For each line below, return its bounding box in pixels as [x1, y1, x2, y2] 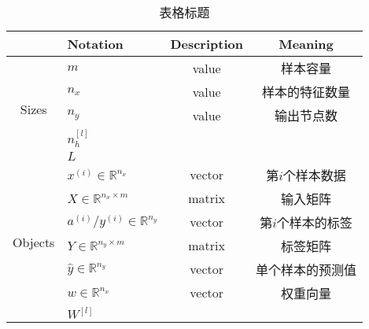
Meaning [279, 35, 334, 53]
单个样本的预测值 [255, 260, 356, 279]
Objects [13, 232, 55, 251]
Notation [67, 35, 124, 53]
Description [170, 35, 243, 53]
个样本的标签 [276, 213, 352, 231]
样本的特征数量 [261, 83, 350, 101]
